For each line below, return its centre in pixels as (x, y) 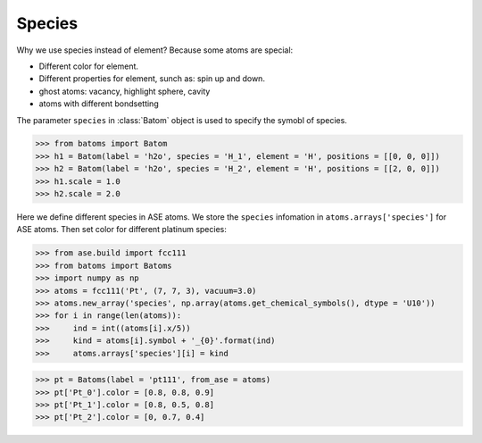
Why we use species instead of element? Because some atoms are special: (155, 50)
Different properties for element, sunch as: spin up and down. (152, 79)
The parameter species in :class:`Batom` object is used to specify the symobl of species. (182, 120)
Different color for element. (88, 66)
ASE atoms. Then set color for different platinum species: (121, 230)
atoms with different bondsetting (99, 104)
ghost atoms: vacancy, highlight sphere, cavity (125, 91)
